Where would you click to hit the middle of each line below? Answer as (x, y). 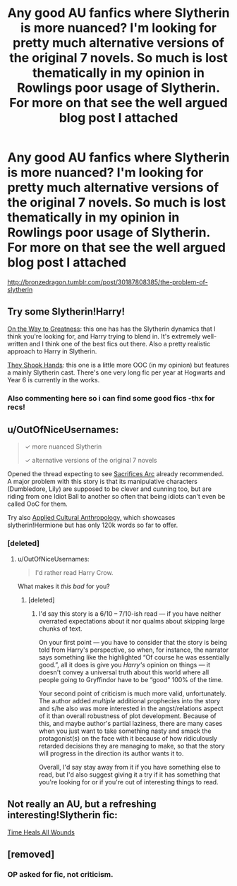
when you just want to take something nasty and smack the (125, 731)
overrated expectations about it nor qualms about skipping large (132, 621)
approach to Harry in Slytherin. (52, 351)
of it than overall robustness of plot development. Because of (127, 716)
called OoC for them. (38, 504)
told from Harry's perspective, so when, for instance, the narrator (134, 650)
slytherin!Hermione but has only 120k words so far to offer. (93, 525)
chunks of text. (60, 629)
